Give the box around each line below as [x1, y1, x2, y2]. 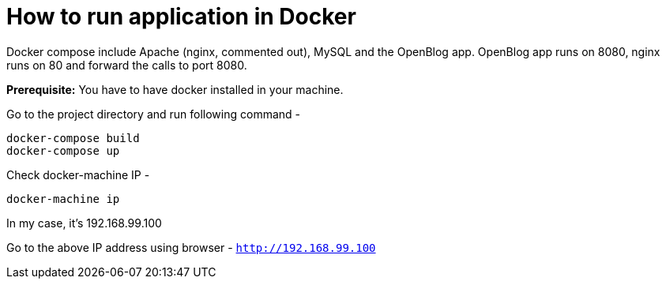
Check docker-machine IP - [6, 167, 150, 182]
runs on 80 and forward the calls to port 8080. [6, 58, 247, 72]
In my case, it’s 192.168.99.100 [6, 216, 162, 230]
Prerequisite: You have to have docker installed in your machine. [6, 82, 344, 96]
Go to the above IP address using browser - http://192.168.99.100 [6, 240, 376, 254]
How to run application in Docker [6, 3, 356, 30]
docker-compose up [6, 144, 120, 157]
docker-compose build [6, 131, 140, 144]
